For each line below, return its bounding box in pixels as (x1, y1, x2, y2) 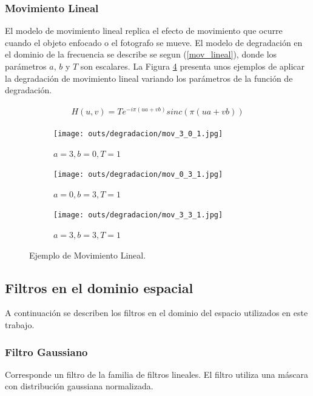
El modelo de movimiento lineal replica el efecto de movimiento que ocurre (5, 24, 283, 37)
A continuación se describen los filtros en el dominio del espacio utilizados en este (5, 306, 308, 319)
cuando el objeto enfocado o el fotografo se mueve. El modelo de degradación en (5, 36, 303, 48)
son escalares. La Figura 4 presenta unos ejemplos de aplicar (80, 60, 305, 72)
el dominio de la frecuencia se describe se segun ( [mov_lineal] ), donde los (5, 48, 277, 61)
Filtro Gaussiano (5, 344, 88, 359)
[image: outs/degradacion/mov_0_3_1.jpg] (53, 170, 223, 179)
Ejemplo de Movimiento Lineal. (29, 248, 146, 261)
